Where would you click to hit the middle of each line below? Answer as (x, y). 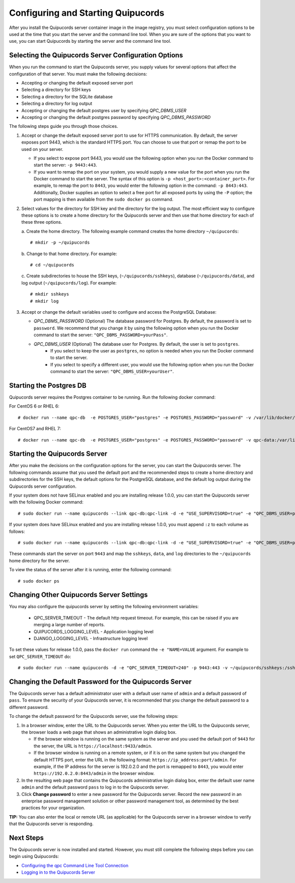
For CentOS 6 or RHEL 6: (34, 406)
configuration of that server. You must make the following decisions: (78, 74)
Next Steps (26, 838)
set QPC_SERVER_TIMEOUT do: (40, 656)
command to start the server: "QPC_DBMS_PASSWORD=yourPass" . (101, 335)
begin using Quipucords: (34, 856)
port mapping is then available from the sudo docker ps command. (103, 200)
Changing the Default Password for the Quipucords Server (100, 682)
